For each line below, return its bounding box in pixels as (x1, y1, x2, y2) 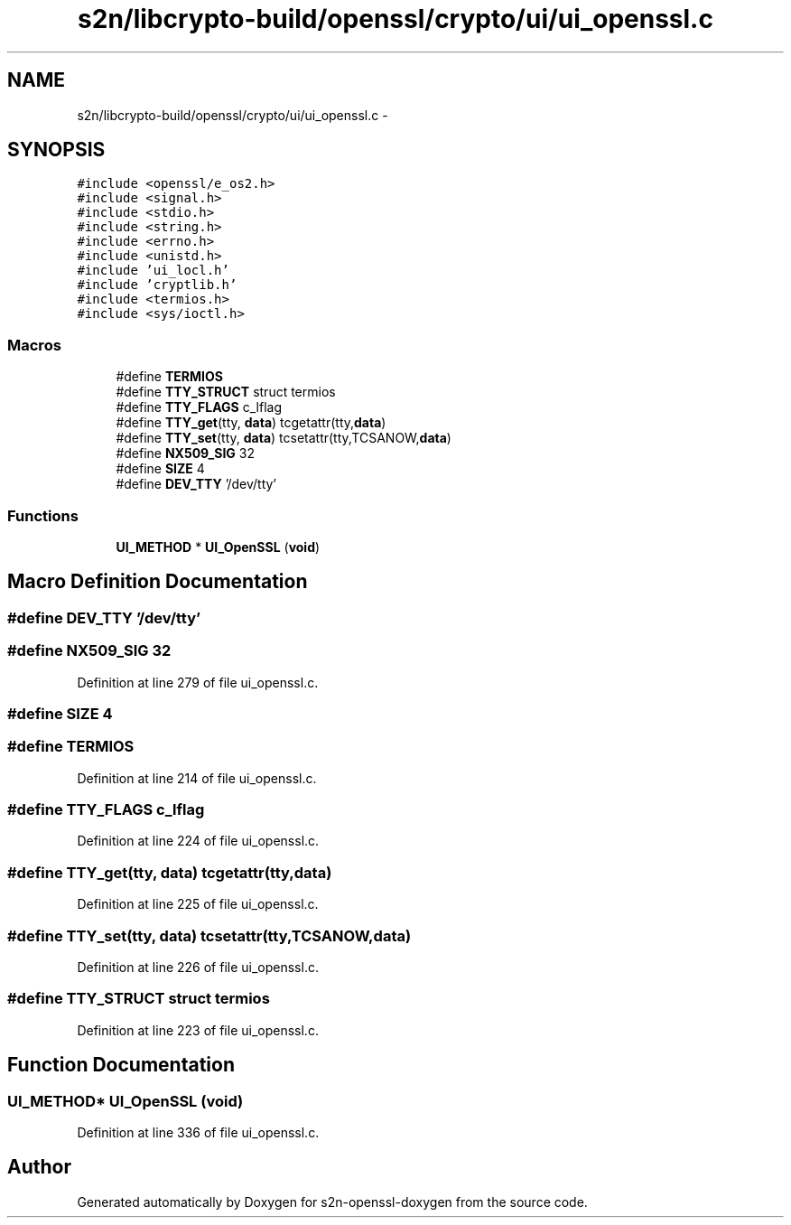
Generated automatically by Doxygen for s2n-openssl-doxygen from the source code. (77, 1193, 588, 1210)
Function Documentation (7, 1053, 235, 1077)
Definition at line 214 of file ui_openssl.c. (77, 770, 317, 786)
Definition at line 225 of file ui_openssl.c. (77, 896, 319, 912)
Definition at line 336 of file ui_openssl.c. (77, 1124, 320, 1140)
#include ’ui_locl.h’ (77, 263, 229, 278)
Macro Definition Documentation (7, 570, 308, 594)
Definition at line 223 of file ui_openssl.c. (77, 1022, 319, 1038)
